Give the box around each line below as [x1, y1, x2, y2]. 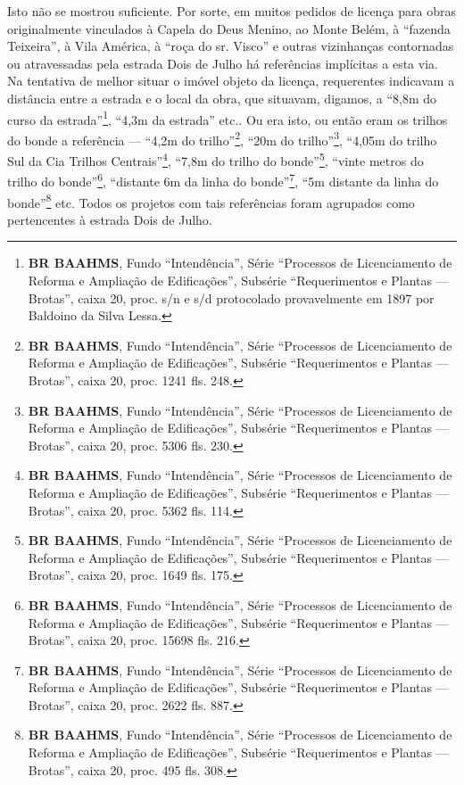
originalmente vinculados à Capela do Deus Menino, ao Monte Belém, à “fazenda [7, 19, 451, 37]
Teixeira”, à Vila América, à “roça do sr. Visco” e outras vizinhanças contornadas [7, 37, 454, 55]
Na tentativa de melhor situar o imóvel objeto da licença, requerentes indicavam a [7, 71, 455, 90]
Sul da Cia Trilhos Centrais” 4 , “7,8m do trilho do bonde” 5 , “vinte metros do [7, 149, 424, 169]
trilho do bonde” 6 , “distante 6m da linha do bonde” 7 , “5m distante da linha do [7, 169, 439, 190]
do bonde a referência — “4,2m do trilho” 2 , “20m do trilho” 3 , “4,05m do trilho [7, 128, 437, 149]
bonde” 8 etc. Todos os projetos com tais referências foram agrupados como [7, 190, 415, 211]
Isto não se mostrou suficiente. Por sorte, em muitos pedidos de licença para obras [7, 2, 457, 20]
